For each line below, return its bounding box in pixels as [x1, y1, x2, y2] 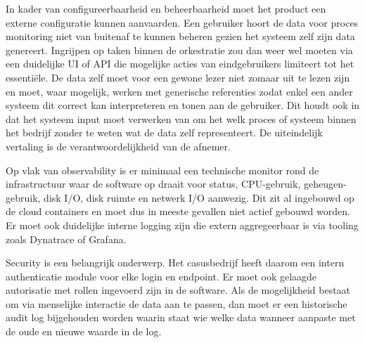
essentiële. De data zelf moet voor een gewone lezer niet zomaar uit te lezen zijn [6, 70, 350, 84]
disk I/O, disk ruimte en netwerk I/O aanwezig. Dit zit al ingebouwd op [44, 190, 354, 205]
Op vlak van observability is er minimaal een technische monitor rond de [6, 162, 319, 177]
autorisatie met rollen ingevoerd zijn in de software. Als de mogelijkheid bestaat [6, 283, 351, 297]
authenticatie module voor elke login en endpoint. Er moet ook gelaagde [6, 268, 317, 283]
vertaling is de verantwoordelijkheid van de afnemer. [6, 138, 231, 153]
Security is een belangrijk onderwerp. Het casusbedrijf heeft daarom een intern [6, 255, 345, 270]
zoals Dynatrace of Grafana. [6, 231, 127, 246]
